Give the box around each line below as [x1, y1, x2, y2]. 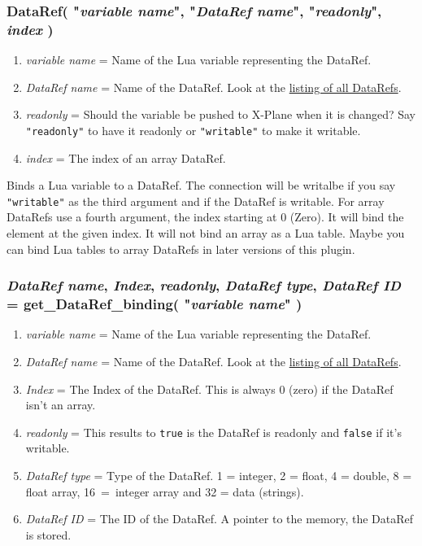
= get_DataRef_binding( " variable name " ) [7, 294, 302, 314]
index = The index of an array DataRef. [25, 149, 226, 166]
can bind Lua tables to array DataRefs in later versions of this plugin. [7, 240, 355, 257]
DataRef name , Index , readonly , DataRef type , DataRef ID [7, 275, 402, 295]
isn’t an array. [25, 396, 96, 413]
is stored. [25, 526, 72, 543]
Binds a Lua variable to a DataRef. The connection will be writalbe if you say [7, 177, 396, 194]
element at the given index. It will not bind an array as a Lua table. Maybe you [7, 225, 405, 242]
